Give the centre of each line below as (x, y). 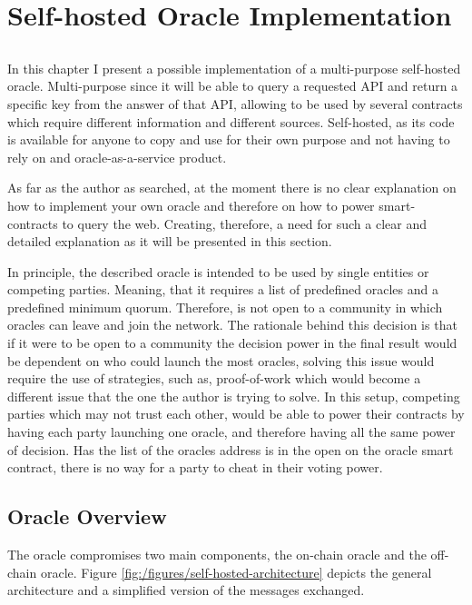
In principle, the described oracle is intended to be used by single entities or (218, 271)
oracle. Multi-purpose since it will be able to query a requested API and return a (233, 86)
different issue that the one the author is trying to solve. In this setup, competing (234, 396)
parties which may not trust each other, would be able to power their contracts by (236, 414)
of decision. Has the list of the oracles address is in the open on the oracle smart (231, 449)
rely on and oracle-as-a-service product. (117, 157)
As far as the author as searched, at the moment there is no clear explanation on (232, 188)
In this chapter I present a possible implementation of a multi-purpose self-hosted (234, 68)
